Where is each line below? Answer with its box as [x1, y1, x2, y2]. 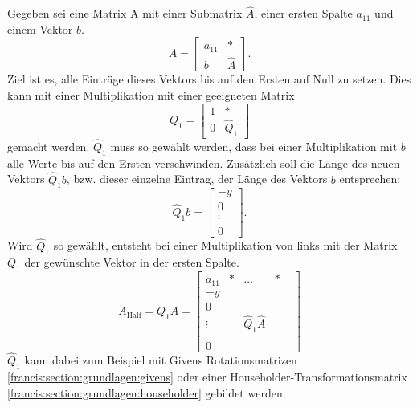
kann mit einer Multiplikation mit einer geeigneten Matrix [7, 87, 295, 103]
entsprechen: [339, 170, 401, 187]
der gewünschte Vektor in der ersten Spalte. [24, 254, 239, 271]
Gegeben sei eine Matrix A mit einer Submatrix [7, 5, 243, 22]
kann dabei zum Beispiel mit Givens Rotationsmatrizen [24, 352, 297, 368]
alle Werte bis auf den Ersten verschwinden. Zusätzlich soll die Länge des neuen [7, 154, 400, 171]
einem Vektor [7, 20, 73, 37]
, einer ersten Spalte [254, 5, 353, 22]
